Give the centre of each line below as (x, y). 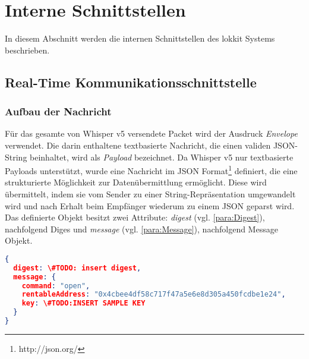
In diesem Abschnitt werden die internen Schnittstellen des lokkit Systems (140, 38)
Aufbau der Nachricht (58, 111)
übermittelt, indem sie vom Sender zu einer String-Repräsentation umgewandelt (150, 193)
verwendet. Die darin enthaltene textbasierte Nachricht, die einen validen (138, 145)
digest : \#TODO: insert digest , (77, 268)
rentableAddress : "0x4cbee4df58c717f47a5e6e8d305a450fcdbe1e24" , (154, 295)
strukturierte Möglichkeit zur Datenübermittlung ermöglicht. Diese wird (136, 182)
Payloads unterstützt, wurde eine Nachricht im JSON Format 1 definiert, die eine (151, 170)
